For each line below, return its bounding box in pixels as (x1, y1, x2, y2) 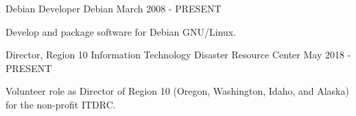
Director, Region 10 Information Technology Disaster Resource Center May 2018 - (5, 47, 351, 62)
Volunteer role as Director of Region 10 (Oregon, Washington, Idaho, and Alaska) (5, 84, 349, 98)
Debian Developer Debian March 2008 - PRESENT (5, 1, 222, 15)
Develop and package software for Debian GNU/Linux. (5, 24, 237, 38)
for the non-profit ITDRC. (5, 97, 116, 111)
